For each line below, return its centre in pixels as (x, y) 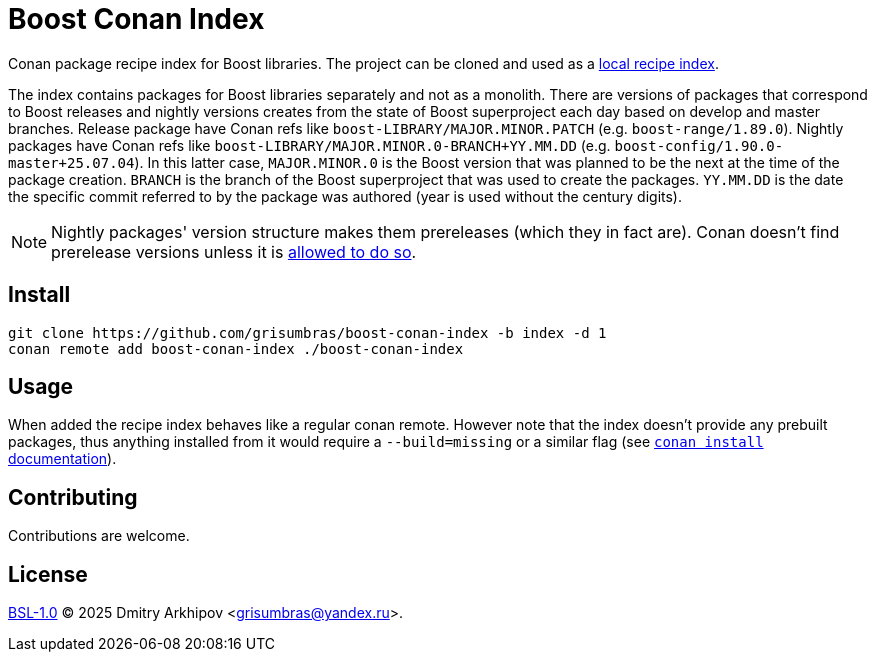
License (48, 574)
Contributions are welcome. (99, 536)
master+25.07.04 (71, 162)
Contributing (73, 497)
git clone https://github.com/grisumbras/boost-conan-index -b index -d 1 (307, 332)
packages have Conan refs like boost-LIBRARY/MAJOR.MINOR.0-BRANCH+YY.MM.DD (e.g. (309, 145)
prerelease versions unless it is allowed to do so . (234, 251)
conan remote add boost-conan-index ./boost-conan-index (236, 348)
